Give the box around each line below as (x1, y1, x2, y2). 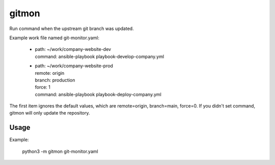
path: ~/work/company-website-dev (35, 46, 112, 52)
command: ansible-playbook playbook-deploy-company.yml (35, 91, 161, 97)
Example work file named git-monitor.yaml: (9, 35, 99, 41)
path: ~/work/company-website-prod (35, 63, 113, 69)
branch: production (35, 77, 75, 83)
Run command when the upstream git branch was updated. (9, 25, 134, 32)
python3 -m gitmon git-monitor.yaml (22, 148, 99, 154)
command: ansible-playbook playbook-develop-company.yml (35, 53, 164, 60)
